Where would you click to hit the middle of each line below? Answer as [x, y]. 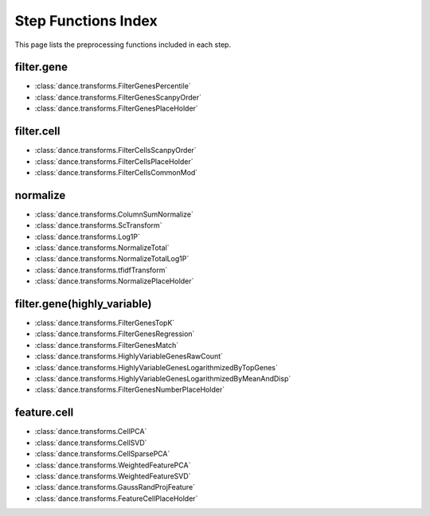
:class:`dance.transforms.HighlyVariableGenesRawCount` [129, 356]
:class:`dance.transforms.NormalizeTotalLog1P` [112, 259]
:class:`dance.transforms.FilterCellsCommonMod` [116, 172]
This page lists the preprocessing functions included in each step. [123, 45]
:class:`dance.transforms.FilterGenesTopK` [105, 323]
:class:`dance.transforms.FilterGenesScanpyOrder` [118, 97]
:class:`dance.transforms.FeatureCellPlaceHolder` [116, 498]
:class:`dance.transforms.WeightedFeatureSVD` [113, 476]
